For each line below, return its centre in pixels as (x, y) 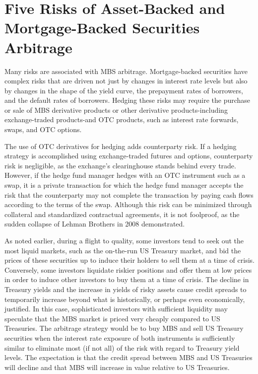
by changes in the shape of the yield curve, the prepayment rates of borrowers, (124, 90)
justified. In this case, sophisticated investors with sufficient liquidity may (116, 309)
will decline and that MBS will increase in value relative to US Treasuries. (117, 367)
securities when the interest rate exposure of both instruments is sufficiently (120, 337)
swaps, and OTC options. (43, 129)
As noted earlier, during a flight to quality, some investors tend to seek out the (124, 240)
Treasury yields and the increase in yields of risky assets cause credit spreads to (126, 289)
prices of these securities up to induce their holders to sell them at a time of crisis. (129, 260)
